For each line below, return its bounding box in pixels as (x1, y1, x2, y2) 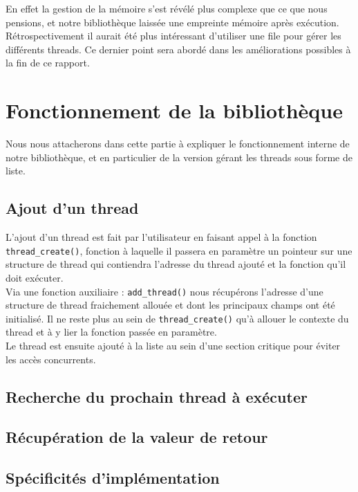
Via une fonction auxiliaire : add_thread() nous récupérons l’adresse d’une (6, 284, 323, 298)
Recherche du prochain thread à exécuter (6, 385, 308, 407)
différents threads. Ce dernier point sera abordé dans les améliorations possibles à (6, 42, 351, 56)
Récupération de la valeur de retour (6, 426, 268, 448)
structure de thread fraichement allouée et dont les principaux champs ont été (6, 298, 335, 312)
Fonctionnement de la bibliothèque (6, 96, 343, 125)
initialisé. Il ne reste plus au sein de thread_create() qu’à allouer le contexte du (6, 311, 349, 325)
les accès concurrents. (6, 352, 96, 366)
